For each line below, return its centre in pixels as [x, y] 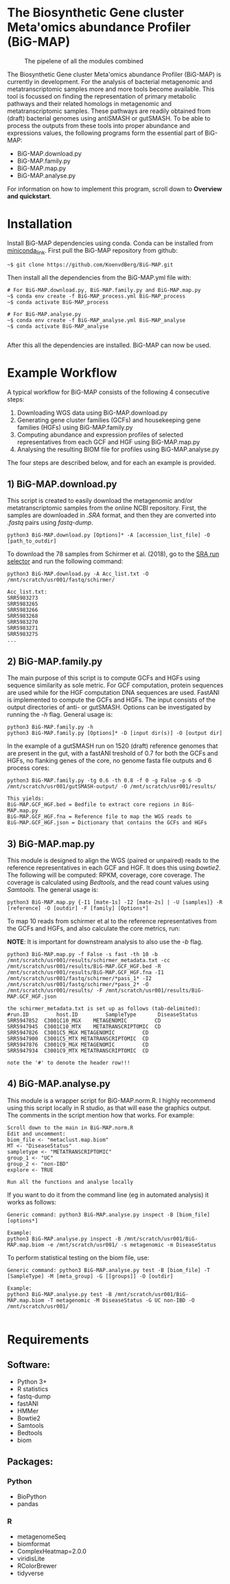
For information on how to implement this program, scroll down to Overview [115, 189]
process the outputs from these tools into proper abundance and [99, 125]
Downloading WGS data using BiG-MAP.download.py [92, 413]
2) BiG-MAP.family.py [55, 661]
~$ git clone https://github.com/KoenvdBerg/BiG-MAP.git [90, 264]
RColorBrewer [37, 1565]
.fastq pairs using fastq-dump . [50, 523]
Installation [40, 224]
